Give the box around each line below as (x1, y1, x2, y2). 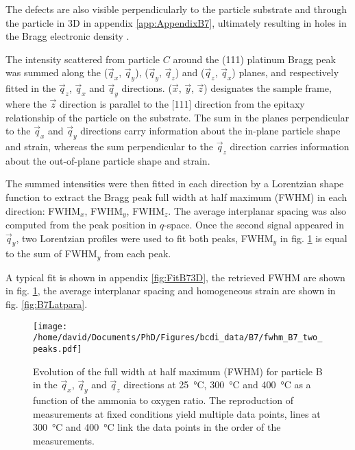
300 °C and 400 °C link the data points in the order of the (33, 420, 281, 434)
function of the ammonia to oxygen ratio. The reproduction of (33, 392, 294, 407)
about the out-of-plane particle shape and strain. (5, 153, 210, 167)
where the (5, 96, 47, 110)
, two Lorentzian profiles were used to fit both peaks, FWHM (16, 230, 273, 245)
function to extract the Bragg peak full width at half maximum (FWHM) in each (5, 189, 347, 204)
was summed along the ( (5, 65, 108, 80)
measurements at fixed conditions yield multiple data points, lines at (33, 406, 321, 421)
